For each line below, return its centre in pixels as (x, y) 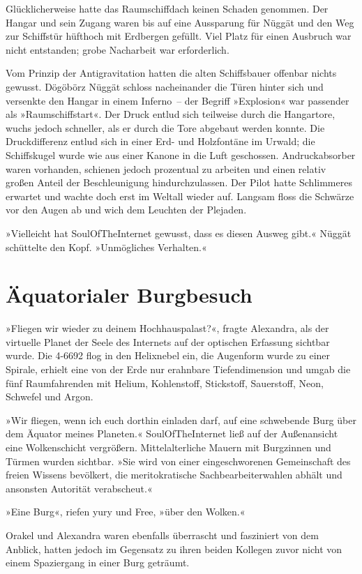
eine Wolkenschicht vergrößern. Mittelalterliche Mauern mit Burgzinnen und (168, 447)
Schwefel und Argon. (50, 396)
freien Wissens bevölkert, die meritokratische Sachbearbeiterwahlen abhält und (174, 475)
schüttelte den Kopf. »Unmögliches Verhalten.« (106, 247)
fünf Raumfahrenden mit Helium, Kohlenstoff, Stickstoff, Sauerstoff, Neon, (165, 383)
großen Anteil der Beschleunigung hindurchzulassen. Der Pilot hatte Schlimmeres (179, 182)
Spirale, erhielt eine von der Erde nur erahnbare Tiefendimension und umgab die (178, 369)
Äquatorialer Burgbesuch (129, 295)
